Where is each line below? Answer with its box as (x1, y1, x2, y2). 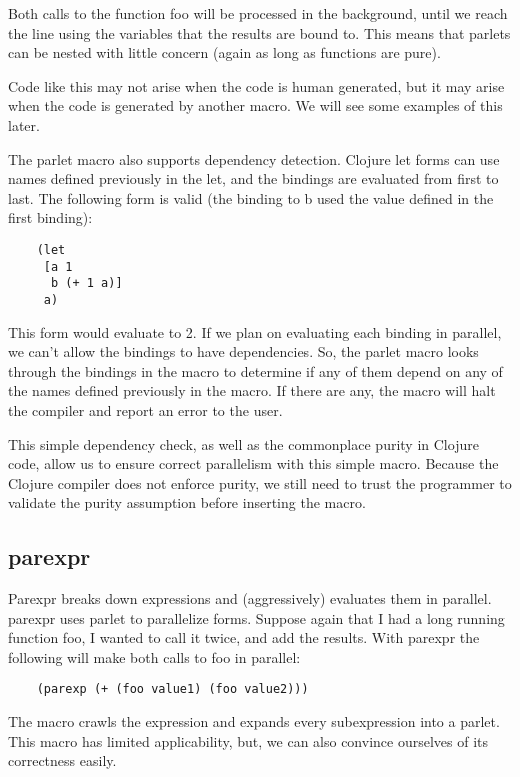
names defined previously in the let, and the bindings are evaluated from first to (8, 168, 499, 189)
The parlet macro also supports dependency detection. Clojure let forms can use (8, 148, 500, 169)
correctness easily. (8, 750, 117, 771)
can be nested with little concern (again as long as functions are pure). (8, 42, 441, 63)
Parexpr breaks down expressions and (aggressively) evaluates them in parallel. (8, 588, 492, 609)
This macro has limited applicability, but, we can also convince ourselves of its (8, 730, 489, 751)
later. (8, 114, 40, 135)
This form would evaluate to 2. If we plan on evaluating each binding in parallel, (8, 321, 502, 342)
